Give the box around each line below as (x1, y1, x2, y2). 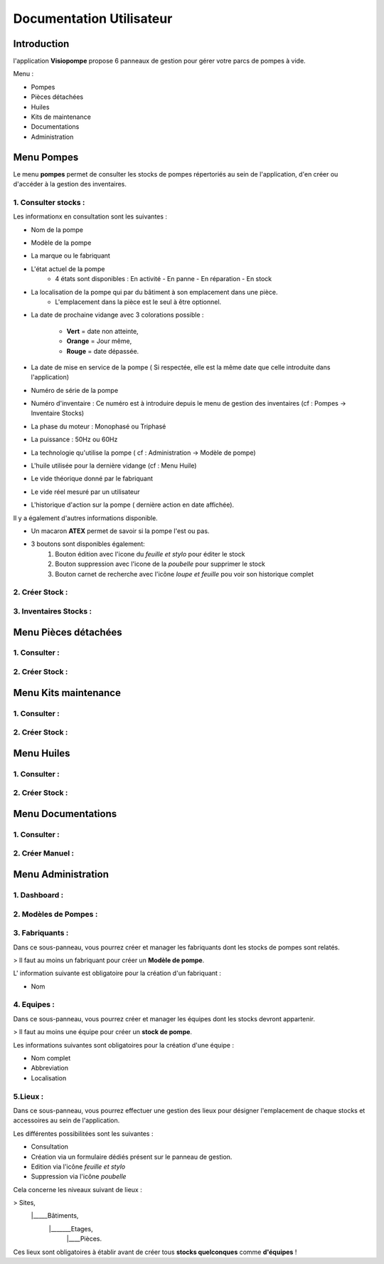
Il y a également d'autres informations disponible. (13, 513, 158, 522)
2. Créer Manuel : (13, 848, 75, 858)
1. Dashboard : (13, 890, 64, 900)
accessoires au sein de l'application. (13, 1116, 120, 1125)
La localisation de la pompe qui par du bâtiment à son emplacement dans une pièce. (31, 288, 278, 296)
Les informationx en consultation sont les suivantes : (13, 212, 167, 221)
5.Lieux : (13, 1091, 44, 1101)
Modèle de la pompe (31, 238, 92, 247)
